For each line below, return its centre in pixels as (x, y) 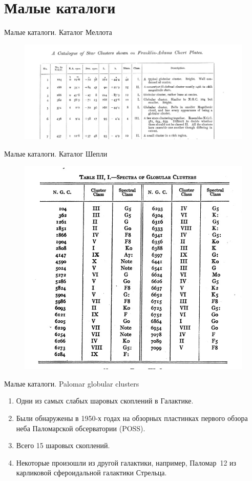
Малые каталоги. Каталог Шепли (56, 153)
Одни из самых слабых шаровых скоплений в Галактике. (105, 401)
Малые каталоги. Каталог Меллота (58, 32)
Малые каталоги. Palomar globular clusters (72, 383)
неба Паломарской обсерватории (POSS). (81, 428)
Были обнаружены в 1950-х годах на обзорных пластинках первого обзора (132, 418)
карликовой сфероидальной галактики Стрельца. (91, 473)
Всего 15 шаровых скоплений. (63, 445)
